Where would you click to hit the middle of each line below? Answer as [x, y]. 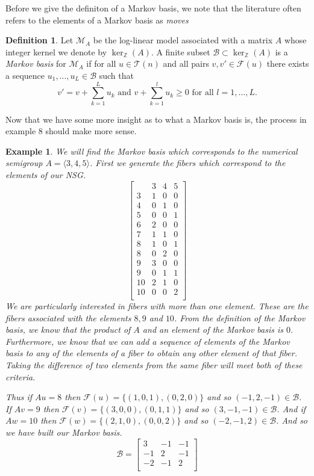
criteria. [20, 376]
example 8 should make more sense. [71, 131]
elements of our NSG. [46, 175]
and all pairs [186, 63]
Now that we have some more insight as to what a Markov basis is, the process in [156, 119]
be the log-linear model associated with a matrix [183, 40]
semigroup [24, 163]
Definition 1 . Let [39, 40]
